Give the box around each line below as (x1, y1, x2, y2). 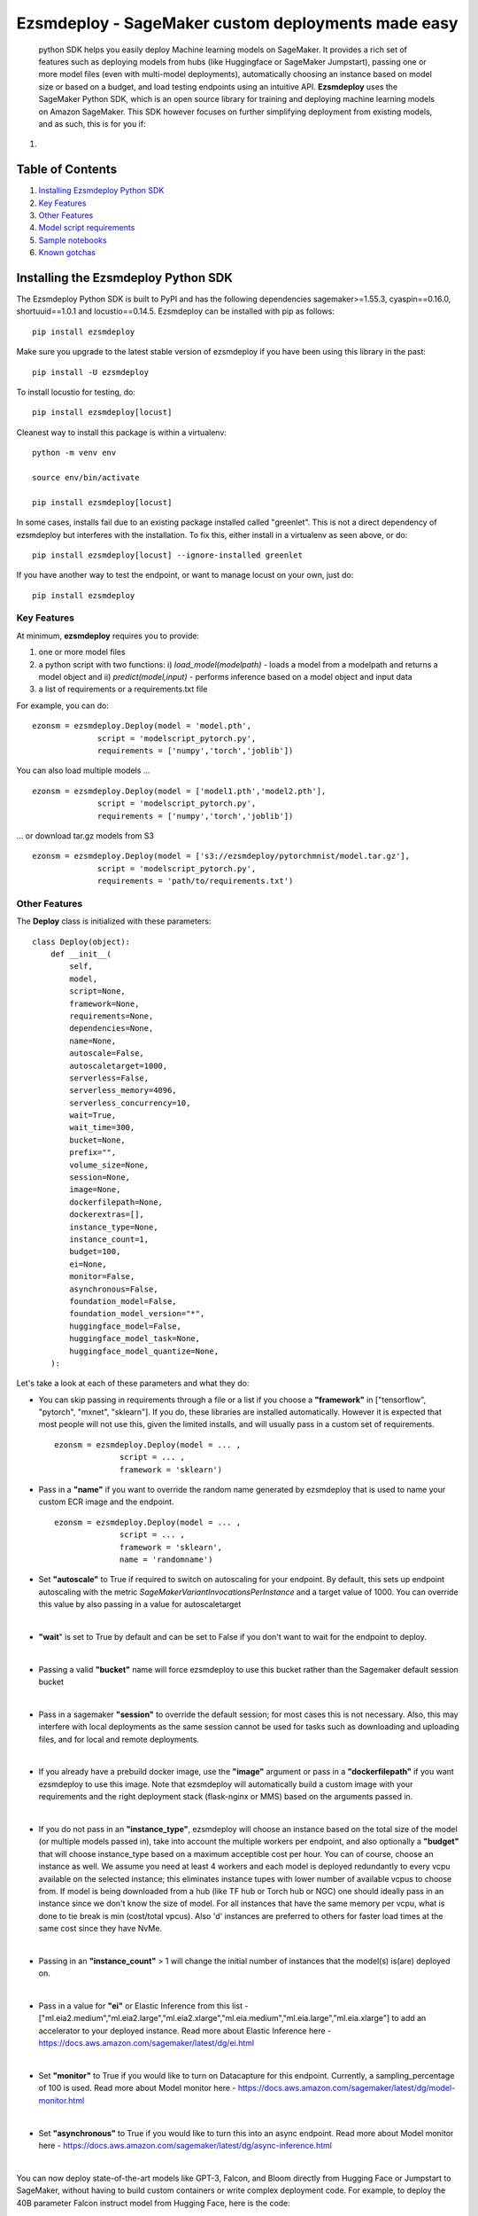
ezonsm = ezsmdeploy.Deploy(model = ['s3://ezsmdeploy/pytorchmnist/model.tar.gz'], (32, 851, 411, 862)
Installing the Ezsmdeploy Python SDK (16, 270, 234, 285)
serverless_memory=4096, (69, 1086, 177, 1096)
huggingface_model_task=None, (69, 1334, 201, 1344)
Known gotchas (38, 247, 96, 258)
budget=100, (69, 1246, 121, 1257)
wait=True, (69, 1111, 117, 1120)
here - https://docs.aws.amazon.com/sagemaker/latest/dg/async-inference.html (38, 2140, 332, 2150)
